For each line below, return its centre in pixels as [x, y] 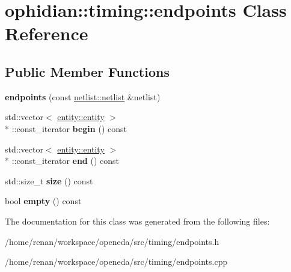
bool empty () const [43, 201]
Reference [47, 33]
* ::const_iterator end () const [62, 161]
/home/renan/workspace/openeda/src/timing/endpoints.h [112, 241]
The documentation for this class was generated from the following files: [137, 221]
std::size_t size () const [49, 180]
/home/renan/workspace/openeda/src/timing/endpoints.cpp [116, 261]
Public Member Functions [87, 71]
